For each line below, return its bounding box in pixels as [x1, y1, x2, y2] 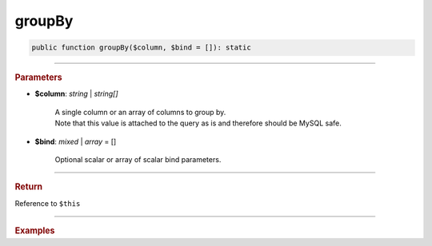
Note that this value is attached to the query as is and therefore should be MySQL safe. [54, 118, 342, 128]
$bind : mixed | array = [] [34, 137, 117, 146]
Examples [14, 225, 55, 236]
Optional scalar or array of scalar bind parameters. [54, 154, 222, 164]
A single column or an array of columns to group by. [54, 107, 226, 117]
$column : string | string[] [34, 89, 119, 99]
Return [14, 181, 43, 192]
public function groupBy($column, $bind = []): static [31, 43, 251, 52]
